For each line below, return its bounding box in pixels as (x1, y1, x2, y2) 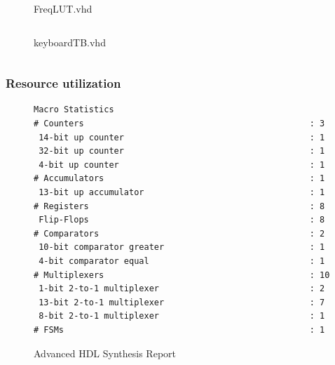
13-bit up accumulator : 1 (39, 187, 325, 197)
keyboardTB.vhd (34, 34, 106, 49)
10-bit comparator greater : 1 (39, 242, 325, 253)
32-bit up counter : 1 (39, 146, 325, 157)
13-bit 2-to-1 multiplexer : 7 (39, 297, 325, 307)
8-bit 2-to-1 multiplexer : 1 (39, 311, 325, 321)
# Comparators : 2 (34, 228, 325, 239)
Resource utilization (6, 74, 121, 92)
